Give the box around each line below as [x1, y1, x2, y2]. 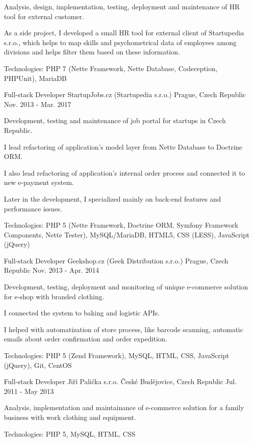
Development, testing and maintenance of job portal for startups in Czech [4, 115, 226, 126]
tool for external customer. [4, 11, 84, 21]
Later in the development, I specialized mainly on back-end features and [4, 193, 221, 204]
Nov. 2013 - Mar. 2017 [4, 99, 71, 109]
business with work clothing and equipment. [4, 412, 136, 422]
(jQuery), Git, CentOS [4, 360, 72, 370]
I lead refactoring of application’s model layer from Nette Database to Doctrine [4, 141, 243, 152]
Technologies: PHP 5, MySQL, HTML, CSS [4, 428, 136, 439]
